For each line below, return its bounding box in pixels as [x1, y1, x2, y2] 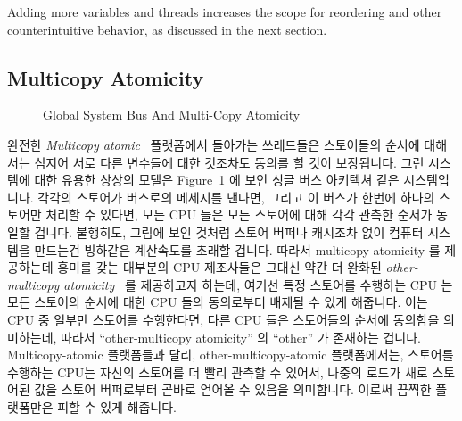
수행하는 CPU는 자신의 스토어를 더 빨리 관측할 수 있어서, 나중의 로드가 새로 [7, 362, 428, 381]
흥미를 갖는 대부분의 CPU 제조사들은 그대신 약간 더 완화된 [57, 258, 382, 277]
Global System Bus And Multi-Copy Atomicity [43, 105, 301, 124]
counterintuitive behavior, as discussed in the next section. [7, 20, 327, 38]
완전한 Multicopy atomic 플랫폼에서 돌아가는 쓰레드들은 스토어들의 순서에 [7, 135, 420, 153]
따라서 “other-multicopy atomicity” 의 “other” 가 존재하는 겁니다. [61, 327, 421, 346]
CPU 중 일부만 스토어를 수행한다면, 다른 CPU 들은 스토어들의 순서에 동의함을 [7, 310, 440, 328]
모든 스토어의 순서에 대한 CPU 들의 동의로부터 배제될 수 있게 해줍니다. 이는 [7, 293, 428, 311]
